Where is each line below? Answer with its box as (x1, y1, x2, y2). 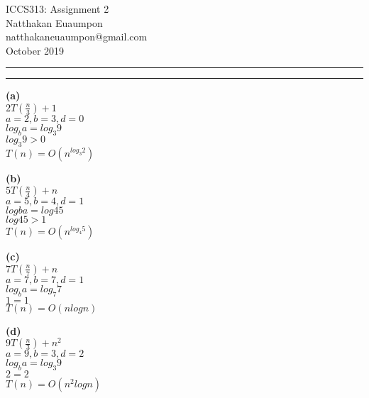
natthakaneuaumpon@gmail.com (6, 29, 148, 44)
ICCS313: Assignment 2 (6, 1, 109, 16)
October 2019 (6, 43, 65, 57)
